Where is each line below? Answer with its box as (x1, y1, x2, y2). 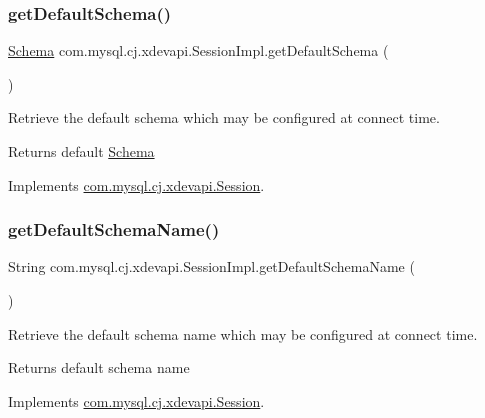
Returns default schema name (8, 357, 190, 378)
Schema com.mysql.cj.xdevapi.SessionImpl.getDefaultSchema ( (8, 40, 389, 61)
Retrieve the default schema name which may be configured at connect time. (8, 323, 478, 344)
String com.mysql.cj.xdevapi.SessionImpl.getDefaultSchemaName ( (8, 256, 415, 277)
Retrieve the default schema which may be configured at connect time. (8, 107, 440, 128)
